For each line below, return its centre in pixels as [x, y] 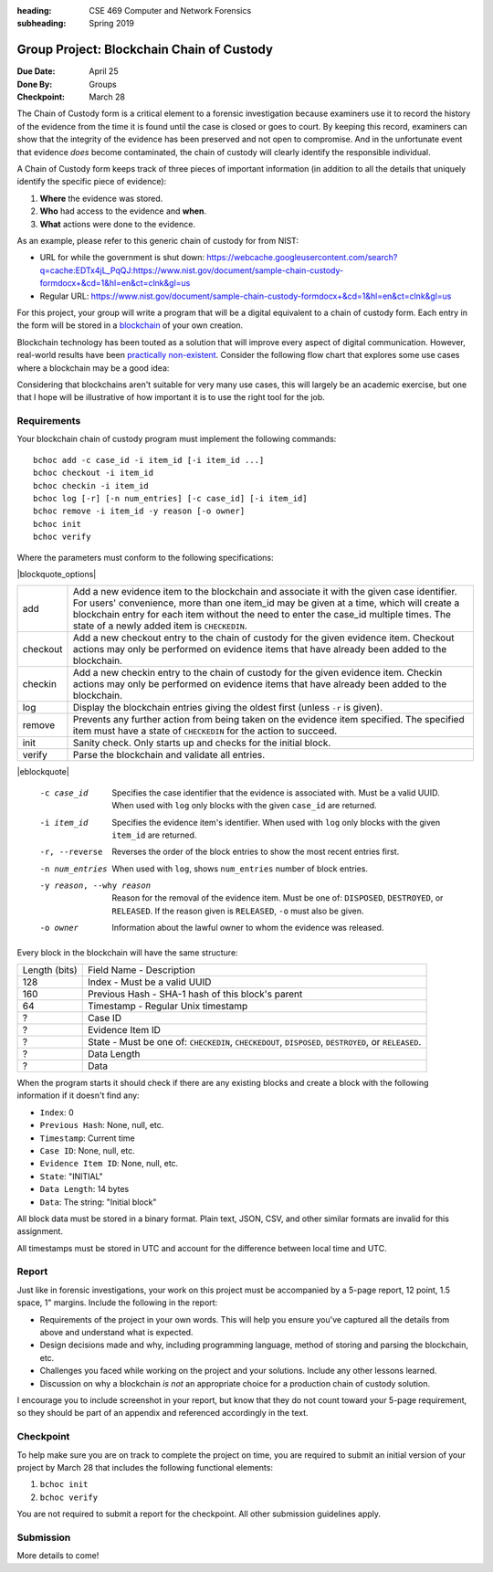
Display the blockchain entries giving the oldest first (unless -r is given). [228, 708]
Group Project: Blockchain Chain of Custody [145, 50]
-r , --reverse [71, 852]
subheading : [42, 24]
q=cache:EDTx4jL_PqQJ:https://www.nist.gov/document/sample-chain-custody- [192, 270]
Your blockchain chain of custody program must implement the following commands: [177, 439]
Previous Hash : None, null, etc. [102, 1125]
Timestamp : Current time [88, 1138]
